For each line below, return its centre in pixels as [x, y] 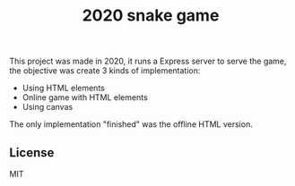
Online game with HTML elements [85, 97]
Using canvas [48, 107]
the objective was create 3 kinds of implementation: [105, 71]
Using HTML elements [63, 88]
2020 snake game [151, 16]
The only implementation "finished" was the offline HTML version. [131, 124]
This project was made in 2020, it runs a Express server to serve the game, [148, 61]
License [32, 152]
